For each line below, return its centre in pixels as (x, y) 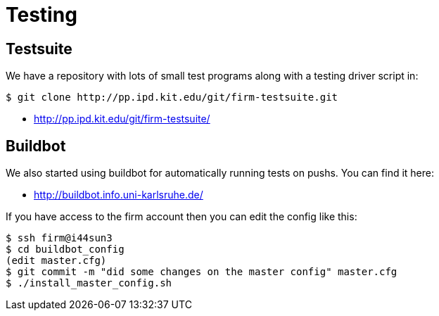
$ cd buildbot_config (65, 249)
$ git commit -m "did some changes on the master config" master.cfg (202, 272)
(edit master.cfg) (56, 261)
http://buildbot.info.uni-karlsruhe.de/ (119, 195)
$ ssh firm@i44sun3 (59, 238)
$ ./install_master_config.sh (89, 283)
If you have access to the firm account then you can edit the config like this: (182, 217)
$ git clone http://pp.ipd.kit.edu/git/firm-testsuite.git (172, 97)
